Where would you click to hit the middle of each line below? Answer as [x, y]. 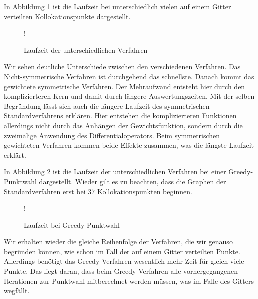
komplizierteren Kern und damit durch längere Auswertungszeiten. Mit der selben [129, 96]
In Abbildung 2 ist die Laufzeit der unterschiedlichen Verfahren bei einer [115, 172]
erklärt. [15, 155]
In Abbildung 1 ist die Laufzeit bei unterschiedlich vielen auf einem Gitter [118, 6]
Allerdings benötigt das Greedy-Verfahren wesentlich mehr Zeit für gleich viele [124, 261]
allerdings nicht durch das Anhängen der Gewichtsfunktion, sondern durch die [123, 125]
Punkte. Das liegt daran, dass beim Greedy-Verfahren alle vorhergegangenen [121, 271]
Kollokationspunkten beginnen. [144, 191]
